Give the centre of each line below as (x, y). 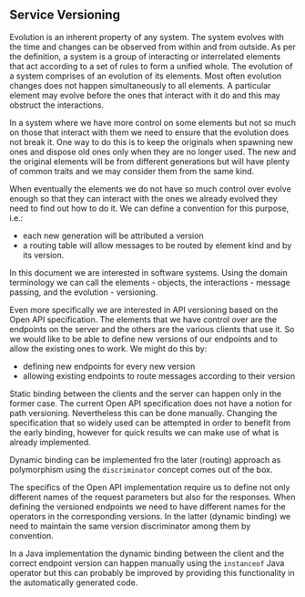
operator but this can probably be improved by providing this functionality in (152, 572)
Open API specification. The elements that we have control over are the (143, 319)
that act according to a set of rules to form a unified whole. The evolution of (151, 66)
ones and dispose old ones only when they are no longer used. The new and (153, 152)
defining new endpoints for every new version (109, 366)
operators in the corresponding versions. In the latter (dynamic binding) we (150, 516)
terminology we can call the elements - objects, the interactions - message (150, 282)
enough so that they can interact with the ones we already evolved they (143, 198)
